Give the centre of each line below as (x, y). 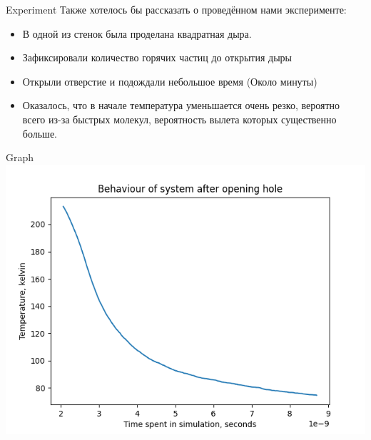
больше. (40, 133)
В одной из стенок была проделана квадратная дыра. (137, 33)
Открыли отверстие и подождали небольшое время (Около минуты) (170, 81)
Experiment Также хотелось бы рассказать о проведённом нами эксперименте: (176, 9)
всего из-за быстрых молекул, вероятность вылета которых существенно (179, 119)
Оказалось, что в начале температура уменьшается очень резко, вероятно (181, 105)
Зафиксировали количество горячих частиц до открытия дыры (157, 57)
